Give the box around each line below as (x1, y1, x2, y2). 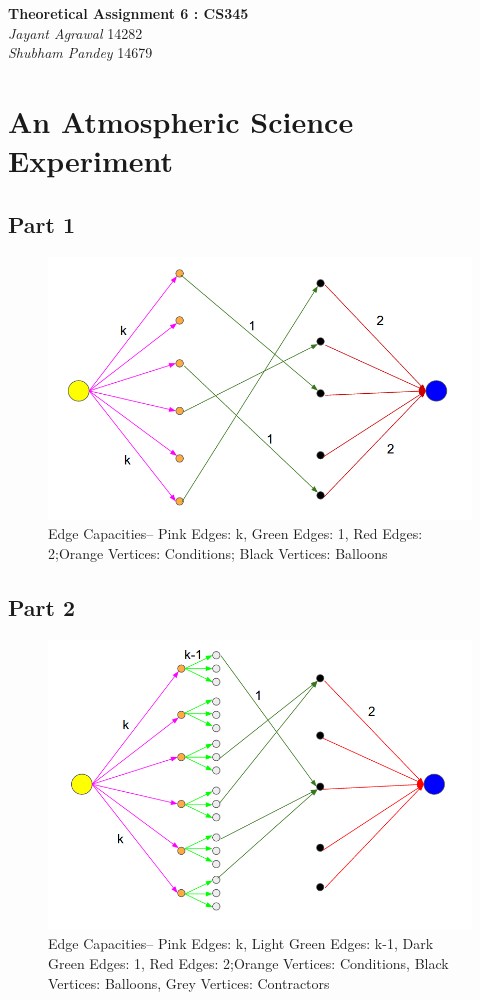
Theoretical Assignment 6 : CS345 (8, 3, 249, 23)
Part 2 (8, 591, 76, 622)
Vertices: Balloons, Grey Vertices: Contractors (48, 972, 330, 993)
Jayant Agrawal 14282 (8, 22, 143, 43)
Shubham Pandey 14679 (8, 42, 153, 63)
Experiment (8, 140, 174, 181)
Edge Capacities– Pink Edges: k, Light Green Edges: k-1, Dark (48, 933, 434, 954)
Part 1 (8, 208, 76, 239)
